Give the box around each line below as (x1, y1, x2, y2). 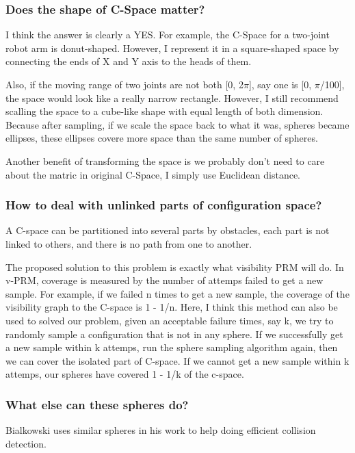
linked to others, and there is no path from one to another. (5, 236, 252, 250)
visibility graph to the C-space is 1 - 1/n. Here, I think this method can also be (5, 300, 338, 314)
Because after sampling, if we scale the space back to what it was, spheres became (5, 117, 350, 131)
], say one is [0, (248, 77, 312, 91)
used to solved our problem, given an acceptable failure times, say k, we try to (5, 313, 334, 327)
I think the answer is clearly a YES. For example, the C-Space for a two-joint (5, 27, 330, 42)
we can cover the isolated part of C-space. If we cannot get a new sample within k (5, 353, 350, 367)
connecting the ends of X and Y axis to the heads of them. (5, 54, 252, 68)
